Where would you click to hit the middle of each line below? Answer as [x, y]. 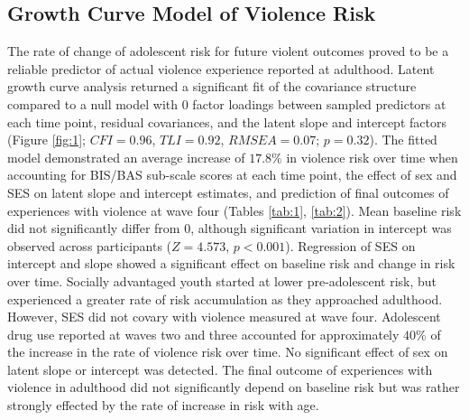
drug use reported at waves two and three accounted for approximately [203, 334]
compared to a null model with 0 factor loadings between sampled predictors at [227, 103]
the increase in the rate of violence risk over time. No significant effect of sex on [228, 352]
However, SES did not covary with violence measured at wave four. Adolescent [224, 317]
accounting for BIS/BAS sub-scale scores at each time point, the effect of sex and [232, 175]
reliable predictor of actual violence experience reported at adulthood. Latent [221, 68]
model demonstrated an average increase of [126, 157]
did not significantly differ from [94, 228]
